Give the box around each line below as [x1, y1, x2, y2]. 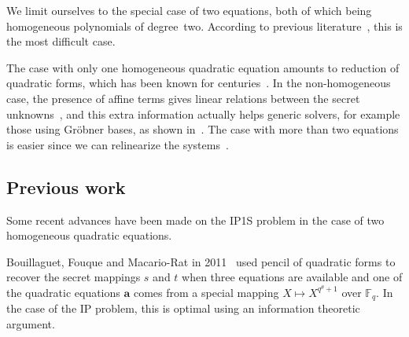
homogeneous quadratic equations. [6, 227, 172, 244]
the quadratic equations [6, 284, 120, 300]
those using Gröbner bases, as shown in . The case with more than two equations [6, 121, 399, 137]
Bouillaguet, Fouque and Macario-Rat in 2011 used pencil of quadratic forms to [6, 253, 396, 269]
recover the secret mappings [6, 269, 141, 285]
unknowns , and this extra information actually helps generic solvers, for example [6, 105, 400, 122]
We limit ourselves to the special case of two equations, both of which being [6, 2, 372, 18]
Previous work [6, 174, 126, 199]
